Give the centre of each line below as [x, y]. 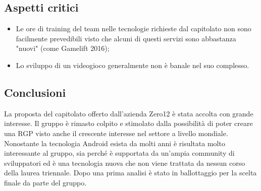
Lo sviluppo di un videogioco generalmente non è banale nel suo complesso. [133, 65]
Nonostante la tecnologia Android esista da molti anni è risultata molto [115, 143]
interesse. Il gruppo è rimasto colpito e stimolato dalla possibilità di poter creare [128, 123]
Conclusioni [35, 92]
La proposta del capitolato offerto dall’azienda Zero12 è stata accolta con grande [129, 113]
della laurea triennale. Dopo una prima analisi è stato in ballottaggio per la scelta [130, 173]
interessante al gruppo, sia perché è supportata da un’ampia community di [119, 153]
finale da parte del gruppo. [45, 182]
